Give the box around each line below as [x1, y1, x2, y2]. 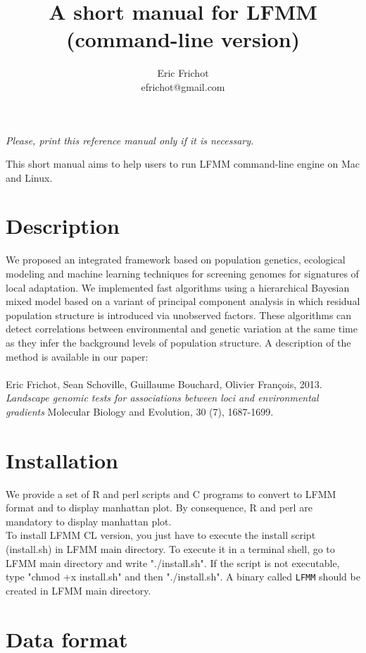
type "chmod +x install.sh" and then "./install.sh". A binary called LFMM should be [6, 569, 360, 584]
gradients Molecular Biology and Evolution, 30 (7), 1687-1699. [6, 404, 274, 418]
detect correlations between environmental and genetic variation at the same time [6, 321, 358, 336]
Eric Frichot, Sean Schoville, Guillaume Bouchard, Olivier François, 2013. [6, 376, 322, 391]
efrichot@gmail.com [141, 79, 225, 94]
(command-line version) [65, 25, 301, 54]
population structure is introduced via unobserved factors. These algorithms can [6, 307, 352, 322]
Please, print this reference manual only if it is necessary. [6, 132, 254, 147]
